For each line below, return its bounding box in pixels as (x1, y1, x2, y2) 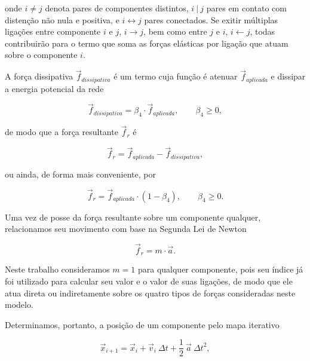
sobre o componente (5, 48, 78, 61)
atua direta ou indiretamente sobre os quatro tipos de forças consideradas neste (5, 286, 296, 299)
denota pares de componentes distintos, (45, 2, 189, 14)
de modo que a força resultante (5, 126, 118, 138)
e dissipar (271, 70, 306, 82)
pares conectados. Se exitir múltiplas (144, 13, 278, 26)
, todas (250, 25, 275, 38)
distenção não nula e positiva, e (5, 13, 119, 26)
